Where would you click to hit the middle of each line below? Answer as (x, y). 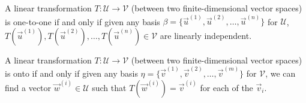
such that (109, 87)
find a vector (28, 87)
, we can (280, 73)
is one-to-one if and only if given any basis (82, 21)
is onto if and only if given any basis (71, 73)
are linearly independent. (206, 35)
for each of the (226, 87)
